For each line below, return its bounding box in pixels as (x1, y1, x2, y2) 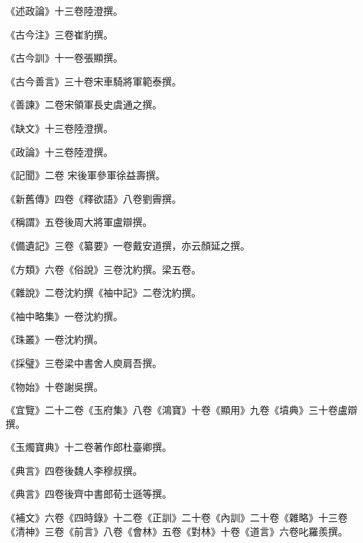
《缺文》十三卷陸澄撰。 (6, 120, 113, 135)
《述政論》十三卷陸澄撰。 (6, 3, 123, 17)
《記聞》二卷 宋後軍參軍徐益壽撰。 (6, 168, 165, 182)
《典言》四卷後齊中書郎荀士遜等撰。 (6, 486, 172, 501)
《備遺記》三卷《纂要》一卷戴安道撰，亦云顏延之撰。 (6, 238, 250, 252)
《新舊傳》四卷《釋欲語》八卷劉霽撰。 (6, 191, 181, 205)
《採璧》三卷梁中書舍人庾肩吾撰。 (6, 355, 162, 370)
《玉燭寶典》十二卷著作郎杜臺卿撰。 (6, 440, 172, 454)
